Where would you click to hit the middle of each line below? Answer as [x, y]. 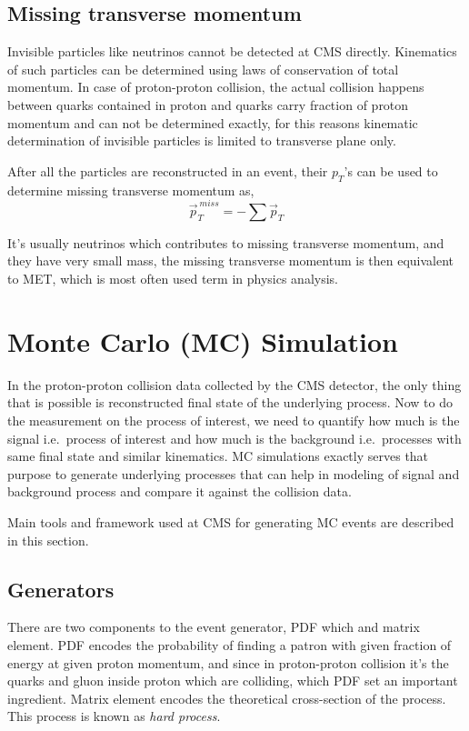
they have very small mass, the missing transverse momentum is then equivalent [231, 260]
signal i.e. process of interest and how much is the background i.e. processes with [234, 438]
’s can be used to [391, 170]
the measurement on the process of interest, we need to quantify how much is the [234, 420]
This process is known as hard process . [114, 716]
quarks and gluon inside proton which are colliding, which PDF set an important [233, 681]
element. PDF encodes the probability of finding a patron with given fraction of [230, 644]
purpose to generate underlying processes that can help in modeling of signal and [234, 473]
